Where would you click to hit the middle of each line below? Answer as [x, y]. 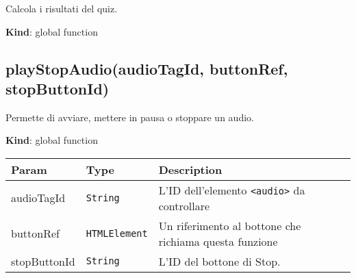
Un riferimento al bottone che [230, 225]
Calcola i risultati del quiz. [62, 8]
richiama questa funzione [218, 241]
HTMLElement [117, 233]
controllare [184, 205]
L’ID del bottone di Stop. [219, 261]
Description [190, 169]
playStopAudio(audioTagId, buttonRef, [147, 68]
